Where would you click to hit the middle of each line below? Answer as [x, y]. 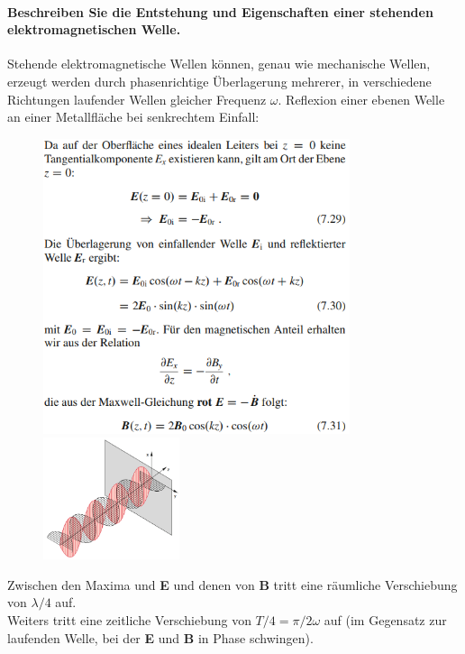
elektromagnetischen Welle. [94, 29]
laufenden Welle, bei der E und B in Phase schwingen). [160, 637]
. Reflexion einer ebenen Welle [361, 99]
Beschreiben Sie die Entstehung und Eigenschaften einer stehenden [220, 11]
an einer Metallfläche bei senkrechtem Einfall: [133, 117]
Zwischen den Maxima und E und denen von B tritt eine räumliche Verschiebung [232, 584]
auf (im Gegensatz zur [385, 619]
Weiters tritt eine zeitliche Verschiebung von [129, 619]
